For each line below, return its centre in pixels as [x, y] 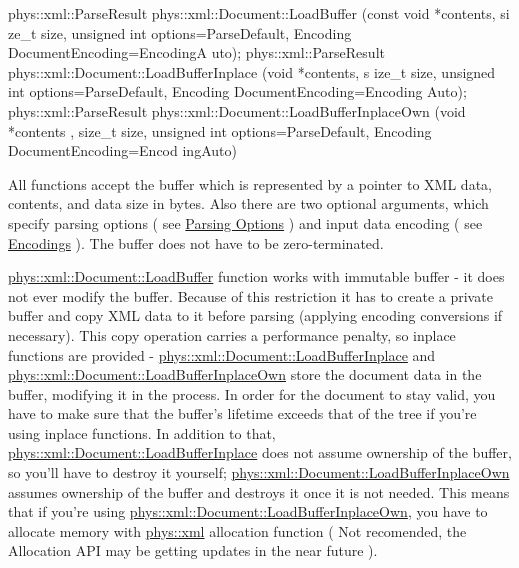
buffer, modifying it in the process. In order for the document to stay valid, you [252, 393]
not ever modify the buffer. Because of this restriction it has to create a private [250, 295]
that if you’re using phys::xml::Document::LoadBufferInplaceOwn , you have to [248, 511]
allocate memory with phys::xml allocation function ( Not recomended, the [237, 530]
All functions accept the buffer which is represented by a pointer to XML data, [250, 183]
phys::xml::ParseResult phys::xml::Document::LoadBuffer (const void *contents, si [259, 13]
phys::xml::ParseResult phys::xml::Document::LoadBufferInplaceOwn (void [237, 110]
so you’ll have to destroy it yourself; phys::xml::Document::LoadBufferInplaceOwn [259, 472]
